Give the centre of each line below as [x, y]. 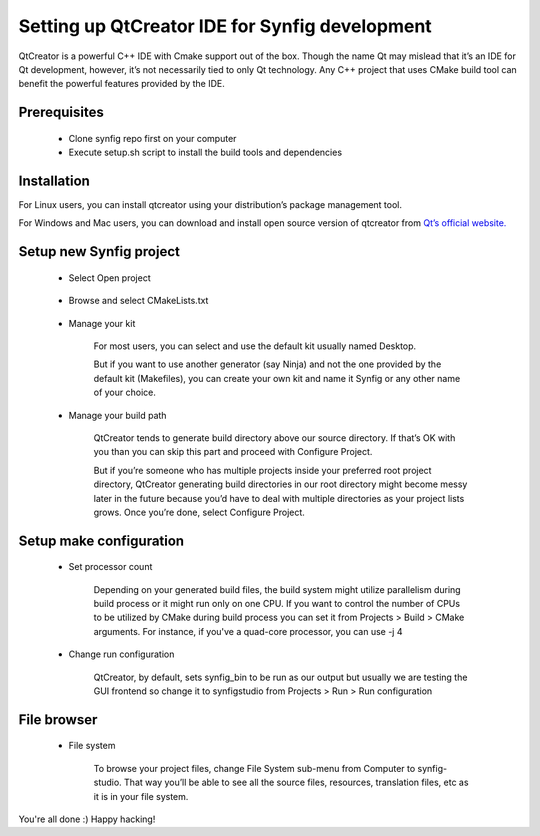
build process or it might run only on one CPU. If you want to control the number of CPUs [276, 604]
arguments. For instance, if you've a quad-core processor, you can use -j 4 [248, 631]
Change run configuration [121, 654]
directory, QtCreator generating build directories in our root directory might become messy [280, 484]
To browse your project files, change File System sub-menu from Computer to [254, 768]
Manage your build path [117, 415]
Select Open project [109, 277]
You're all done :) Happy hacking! [87, 819]
